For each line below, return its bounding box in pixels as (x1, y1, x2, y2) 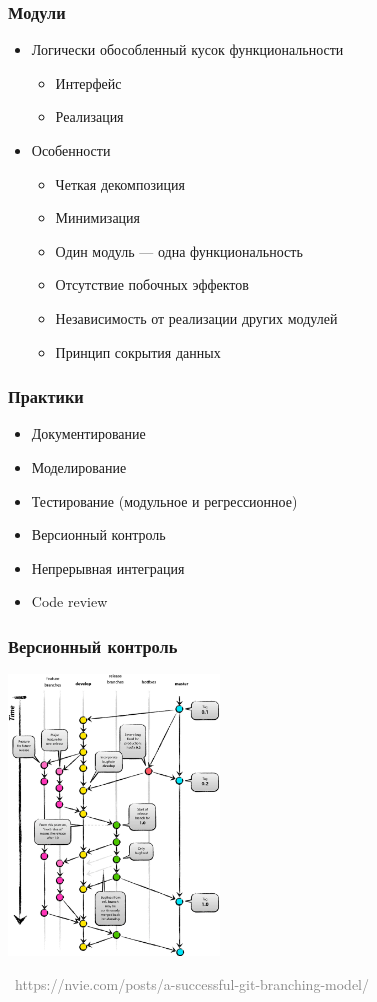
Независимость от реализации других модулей (55, 307, 338, 328)
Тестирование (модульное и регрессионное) (31, 490, 298, 511)
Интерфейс (55, 72, 122, 93)
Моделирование (31, 456, 127, 477)
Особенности (31, 140, 111, 160)
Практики (8, 384, 84, 409)
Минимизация (55, 207, 141, 228)
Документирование (31, 423, 146, 444)
